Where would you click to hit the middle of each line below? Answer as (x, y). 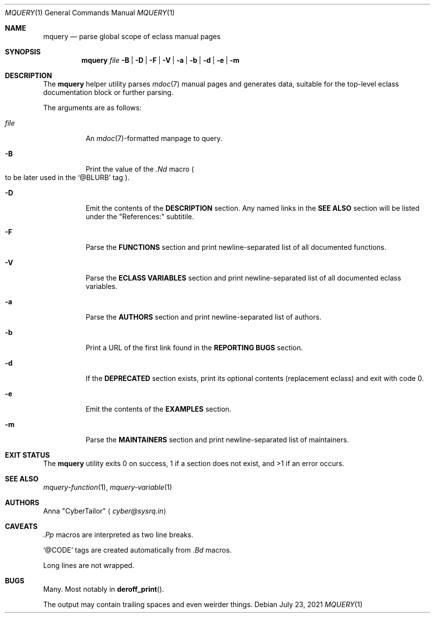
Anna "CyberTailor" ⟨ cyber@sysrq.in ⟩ (105, 511)
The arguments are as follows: (92, 108)
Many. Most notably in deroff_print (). (104, 589)
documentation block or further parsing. (108, 92)
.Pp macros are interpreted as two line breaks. (118, 535)
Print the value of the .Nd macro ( (140, 169)
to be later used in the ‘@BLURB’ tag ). (67, 177)
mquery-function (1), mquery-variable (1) (108, 487)
